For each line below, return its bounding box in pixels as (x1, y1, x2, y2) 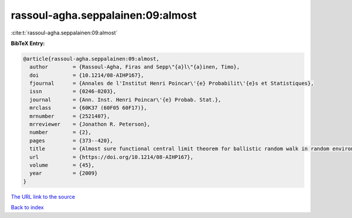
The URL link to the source (11, 193, 76, 200)
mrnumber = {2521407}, (29, 113, 110, 119)
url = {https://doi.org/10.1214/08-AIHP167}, (29, 154, 194, 160)
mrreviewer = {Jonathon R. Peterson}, (29, 121, 151, 128)
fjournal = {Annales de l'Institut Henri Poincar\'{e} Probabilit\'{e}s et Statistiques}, (29, 80, 314, 87)
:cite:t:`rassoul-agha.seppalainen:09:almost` (11, 29, 118, 36)
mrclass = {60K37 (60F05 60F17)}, (29, 105, 147, 111)
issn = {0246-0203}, (29, 88, 117, 95)
